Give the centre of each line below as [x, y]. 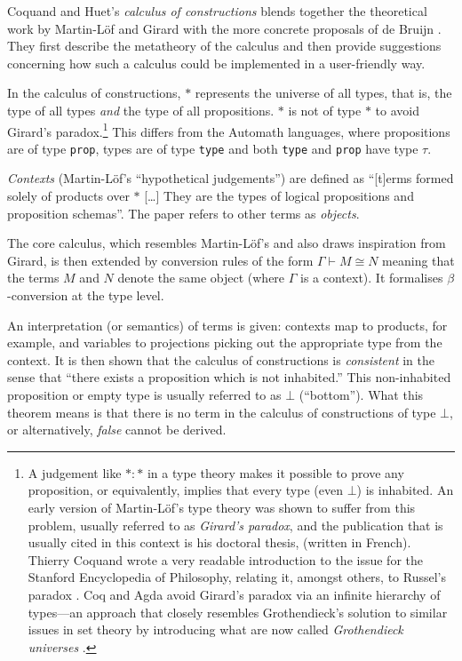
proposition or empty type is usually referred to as [144, 394]
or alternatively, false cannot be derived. [117, 430]
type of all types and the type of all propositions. [141, 110]
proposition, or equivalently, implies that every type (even [185, 490]
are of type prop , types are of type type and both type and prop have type [213, 148]
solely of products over [68, 196]
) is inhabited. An [405, 490]
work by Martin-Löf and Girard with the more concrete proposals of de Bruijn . [224, 28]
